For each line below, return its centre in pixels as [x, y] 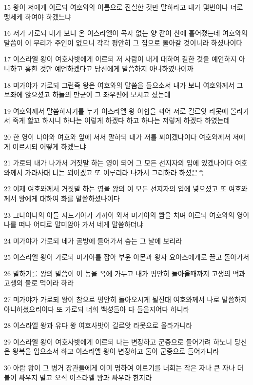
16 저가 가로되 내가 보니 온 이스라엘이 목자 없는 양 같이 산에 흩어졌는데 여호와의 [126, 33]
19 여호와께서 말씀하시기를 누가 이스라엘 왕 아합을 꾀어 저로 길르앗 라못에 [116, 111]
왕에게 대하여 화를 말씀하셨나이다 [69, 198]
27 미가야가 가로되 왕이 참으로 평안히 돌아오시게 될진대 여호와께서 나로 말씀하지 [126, 299]
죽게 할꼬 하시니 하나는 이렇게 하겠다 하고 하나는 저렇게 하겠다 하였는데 [121, 120]
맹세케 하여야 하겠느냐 [38, 16]
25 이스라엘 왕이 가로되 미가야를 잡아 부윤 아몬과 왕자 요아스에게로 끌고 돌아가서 [127, 257]
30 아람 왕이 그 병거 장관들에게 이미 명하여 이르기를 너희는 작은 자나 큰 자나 [119, 368]
